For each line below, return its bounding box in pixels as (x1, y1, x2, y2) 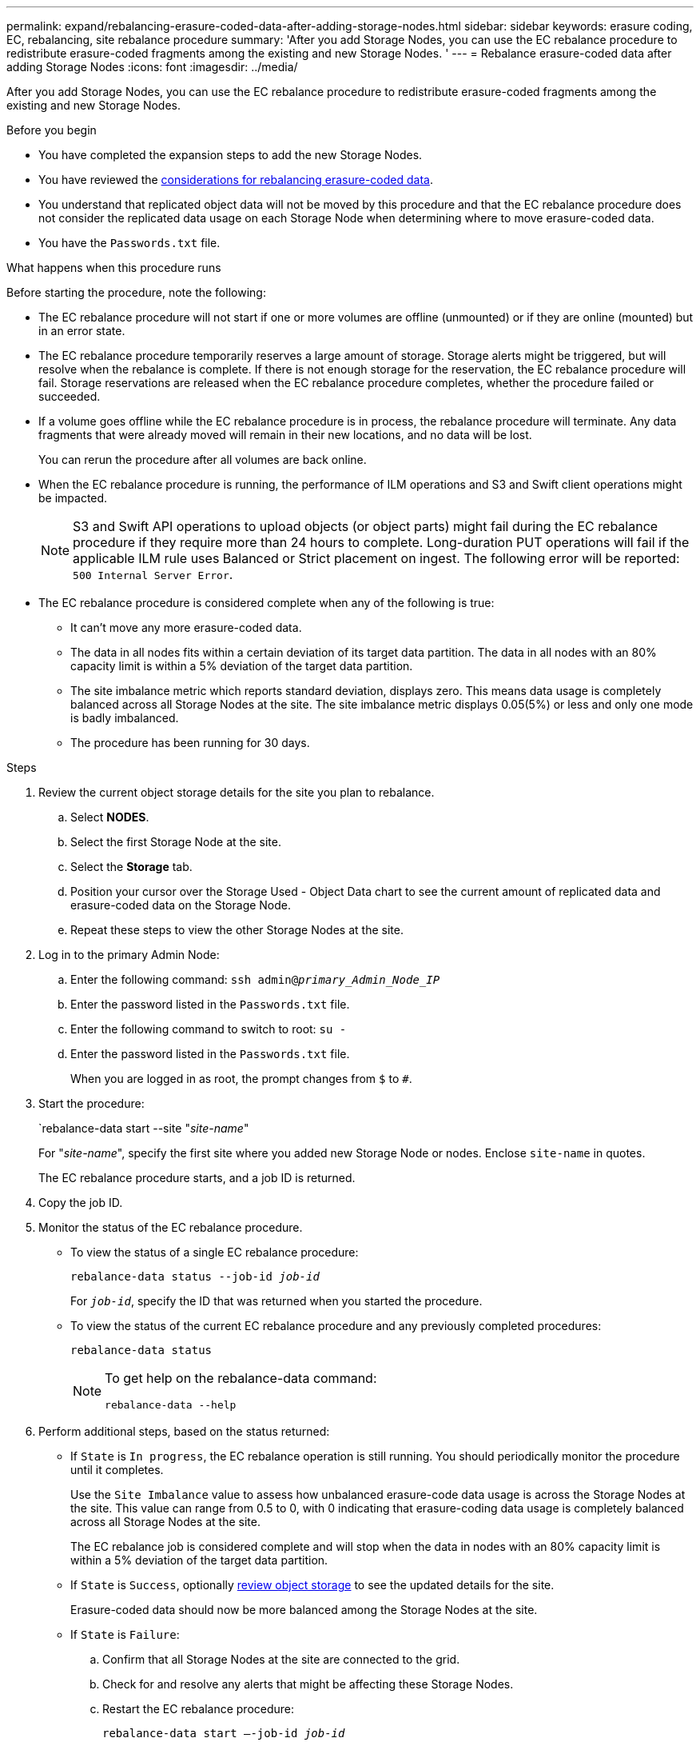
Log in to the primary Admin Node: (38, 948, 220, 961)
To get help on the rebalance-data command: (105, 1370, 377, 1386)
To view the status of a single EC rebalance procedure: (70, 1245, 359, 1259)
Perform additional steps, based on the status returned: (38, 1424, 330, 1438)
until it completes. (70, 1463, 164, 1476)
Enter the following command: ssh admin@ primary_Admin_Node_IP (70, 973, 440, 986)
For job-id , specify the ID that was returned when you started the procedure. (70, 1294, 483, 1308)
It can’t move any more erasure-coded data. (70, 621, 302, 634)
